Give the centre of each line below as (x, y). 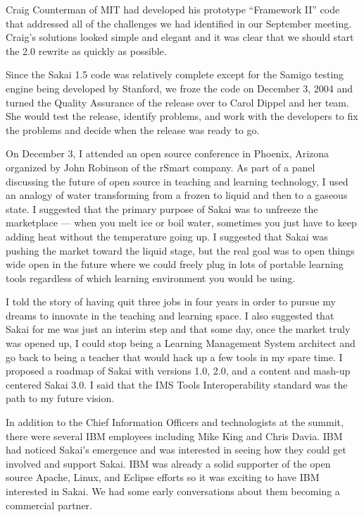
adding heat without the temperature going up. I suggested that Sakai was (167, 236)
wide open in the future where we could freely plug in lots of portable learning (175, 264)
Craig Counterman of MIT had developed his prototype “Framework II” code (173, 9)
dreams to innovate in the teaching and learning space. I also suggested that (170, 315)
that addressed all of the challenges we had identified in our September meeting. (179, 23)
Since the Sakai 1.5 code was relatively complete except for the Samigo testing (175, 74)
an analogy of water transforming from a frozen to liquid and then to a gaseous (177, 195)
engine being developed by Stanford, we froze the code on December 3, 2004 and (180, 88)
